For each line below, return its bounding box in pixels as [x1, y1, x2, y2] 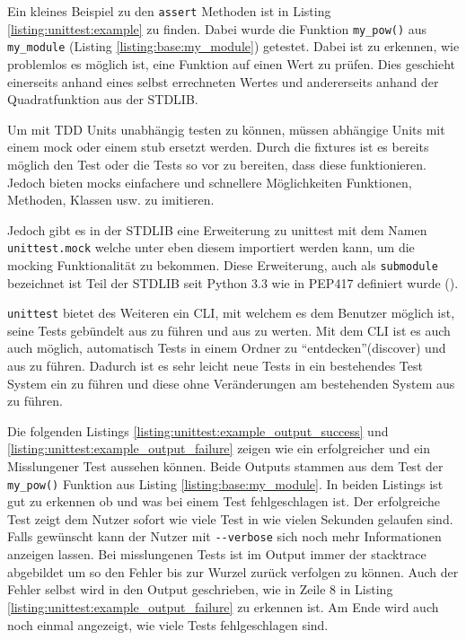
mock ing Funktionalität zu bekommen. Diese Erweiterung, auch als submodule [7, 255, 438, 274]
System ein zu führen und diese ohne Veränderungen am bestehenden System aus [7, 373, 455, 392]
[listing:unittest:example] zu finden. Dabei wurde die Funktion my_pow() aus [7, 19, 427, 38]
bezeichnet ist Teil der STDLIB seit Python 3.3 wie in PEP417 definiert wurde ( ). [7, 273, 459, 292]
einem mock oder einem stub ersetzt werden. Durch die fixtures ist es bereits [7, 137, 429, 156]
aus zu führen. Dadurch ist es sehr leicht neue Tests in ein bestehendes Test [7, 356, 423, 375]
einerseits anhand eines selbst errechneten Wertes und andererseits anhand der [7, 72, 439, 91]
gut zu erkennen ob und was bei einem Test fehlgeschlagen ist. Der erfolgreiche [7, 492, 441, 511]
